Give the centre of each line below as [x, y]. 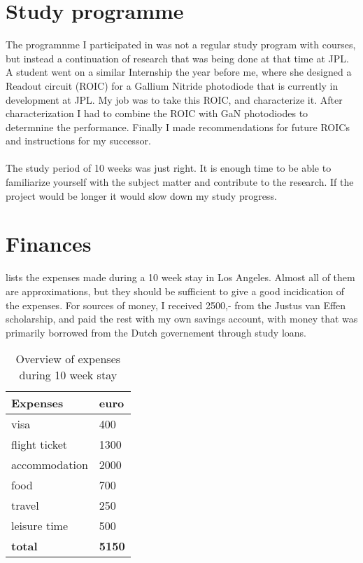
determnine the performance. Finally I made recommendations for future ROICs [178, 127]
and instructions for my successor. [78, 141]
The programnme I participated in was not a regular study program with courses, [181, 45]
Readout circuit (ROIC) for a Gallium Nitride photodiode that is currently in [172, 85]
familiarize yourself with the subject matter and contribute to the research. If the [180, 182]
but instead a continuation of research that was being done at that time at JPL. [177, 58]
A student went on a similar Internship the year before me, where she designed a [179, 72]
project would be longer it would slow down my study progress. [141, 195]
